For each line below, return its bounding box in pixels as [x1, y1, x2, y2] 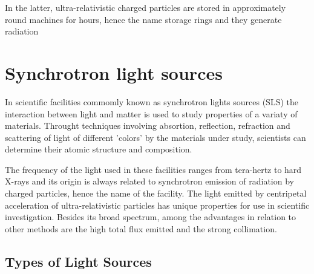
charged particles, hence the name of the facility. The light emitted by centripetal [5, 187, 307, 200]
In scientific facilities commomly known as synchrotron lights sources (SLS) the [5, 95, 298, 108]
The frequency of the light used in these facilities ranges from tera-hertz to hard [5, 163, 302, 175]
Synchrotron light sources [5, 60, 223, 85]
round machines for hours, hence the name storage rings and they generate [5, 13, 282, 25]
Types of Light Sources [5, 252, 152, 270]
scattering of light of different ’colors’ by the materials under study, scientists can [5, 131, 306, 143]
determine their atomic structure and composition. [5, 143, 192, 155]
